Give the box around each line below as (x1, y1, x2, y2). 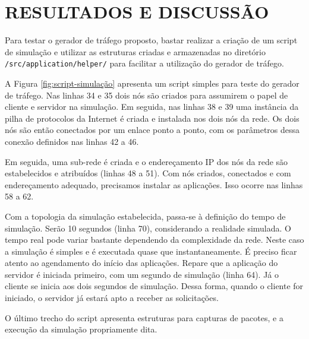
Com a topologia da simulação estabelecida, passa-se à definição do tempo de (5, 210, 286, 222)
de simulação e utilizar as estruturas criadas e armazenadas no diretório (5, 45, 266, 58)
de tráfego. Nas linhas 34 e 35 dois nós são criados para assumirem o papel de (5, 88, 288, 101)
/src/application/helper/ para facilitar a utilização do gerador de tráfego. (5, 57, 284, 69)
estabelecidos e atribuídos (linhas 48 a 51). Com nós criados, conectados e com (5, 167, 291, 179)
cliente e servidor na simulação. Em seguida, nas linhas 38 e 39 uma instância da (5, 100, 299, 113)
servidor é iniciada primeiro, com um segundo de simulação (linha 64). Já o (5, 268, 279, 280)
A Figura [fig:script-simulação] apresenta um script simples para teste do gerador (5, 77, 299, 89)
